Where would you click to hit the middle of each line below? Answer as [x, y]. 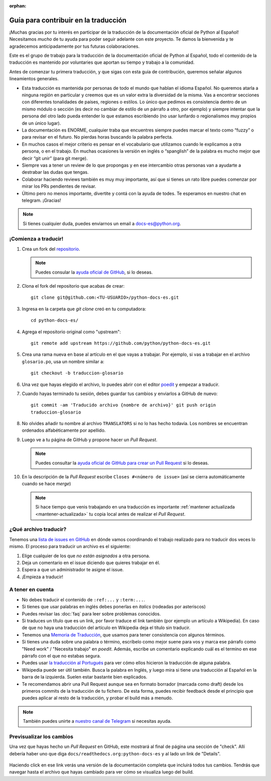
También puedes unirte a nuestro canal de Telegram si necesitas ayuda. [97, 721]
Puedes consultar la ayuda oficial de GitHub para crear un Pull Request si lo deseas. [122, 463]
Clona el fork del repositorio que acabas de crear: [73, 286]
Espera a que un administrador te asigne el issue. [73, 570]
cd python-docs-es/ [55, 320]
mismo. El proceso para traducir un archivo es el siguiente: [70, 547]
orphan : [18, 6]
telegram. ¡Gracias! [41, 200]
